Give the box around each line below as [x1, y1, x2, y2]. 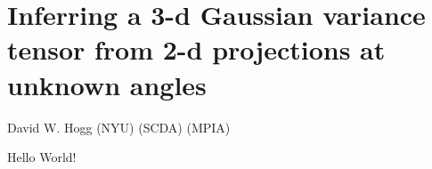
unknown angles [7, 66, 207, 102]
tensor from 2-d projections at [7, 31, 386, 68]
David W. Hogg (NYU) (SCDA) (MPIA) [7, 117, 231, 136]
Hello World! [7, 148, 77, 166]
